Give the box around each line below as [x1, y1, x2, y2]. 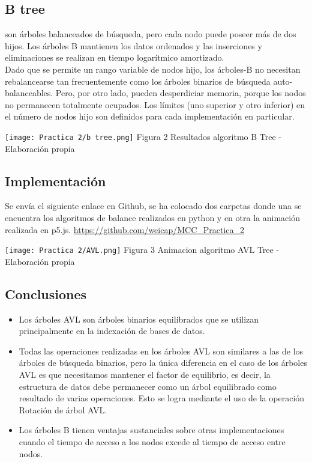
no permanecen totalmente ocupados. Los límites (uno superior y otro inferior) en [5, 98, 305, 111]
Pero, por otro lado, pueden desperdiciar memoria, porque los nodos [55, 87, 306, 99]
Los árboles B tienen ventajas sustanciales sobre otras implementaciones [19, 424, 284, 436]
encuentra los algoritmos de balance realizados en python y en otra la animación [5, 211, 300, 223]
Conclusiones [5, 284, 87, 303]
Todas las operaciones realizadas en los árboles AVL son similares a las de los [19, 344, 304, 357]
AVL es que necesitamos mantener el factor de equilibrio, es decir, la [19, 368, 271, 381]
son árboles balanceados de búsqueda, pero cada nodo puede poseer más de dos [5, 28, 296, 40]
